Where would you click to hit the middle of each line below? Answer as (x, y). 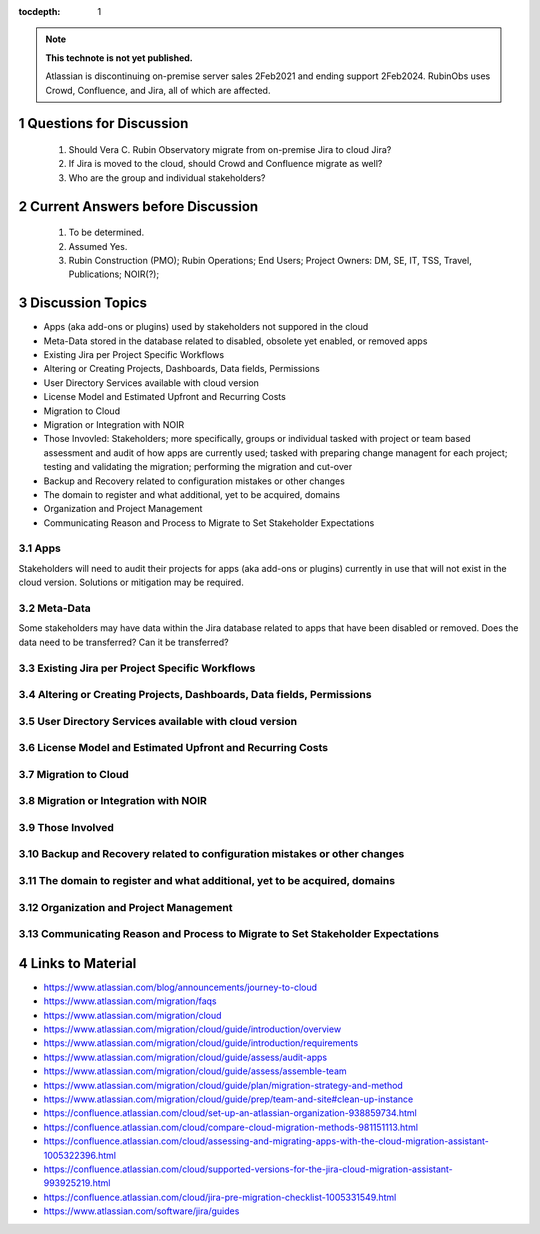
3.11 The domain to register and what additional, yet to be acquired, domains (206, 881)
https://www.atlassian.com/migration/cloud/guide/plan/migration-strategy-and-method (223, 1085)
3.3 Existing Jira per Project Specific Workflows (137, 668)
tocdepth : (39, 11)
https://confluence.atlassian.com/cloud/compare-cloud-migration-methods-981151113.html (231, 1127)
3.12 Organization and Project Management (125, 907)
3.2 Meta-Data (54, 608)
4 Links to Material (77, 963)
